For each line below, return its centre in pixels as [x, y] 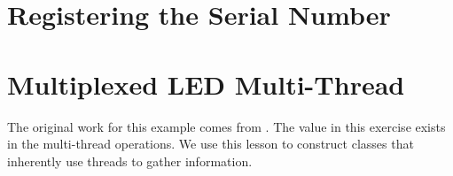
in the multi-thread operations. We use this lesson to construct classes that [211, 144]
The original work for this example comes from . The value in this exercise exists [226, 126]
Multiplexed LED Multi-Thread [206, 84]
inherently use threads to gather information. [130, 161]
